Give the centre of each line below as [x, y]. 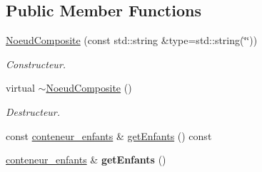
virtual [20, 88]
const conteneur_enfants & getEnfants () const [109, 135]
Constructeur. [36, 64]
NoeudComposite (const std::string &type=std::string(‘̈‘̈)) [132, 40]
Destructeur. [33, 111]
